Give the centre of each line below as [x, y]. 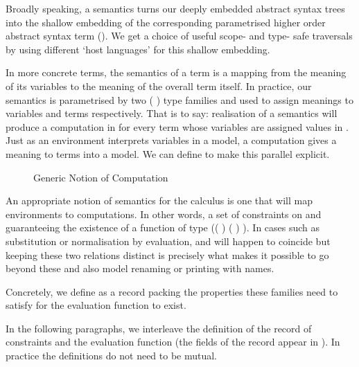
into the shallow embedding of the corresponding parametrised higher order [166, 22]
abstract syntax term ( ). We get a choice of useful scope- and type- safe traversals [179, 36]
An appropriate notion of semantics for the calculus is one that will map [159, 200]
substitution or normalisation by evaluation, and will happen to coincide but [168, 241]
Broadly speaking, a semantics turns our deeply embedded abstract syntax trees [175, 8]
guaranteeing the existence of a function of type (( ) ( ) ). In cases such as [163, 227]
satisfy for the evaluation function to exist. [96, 305]
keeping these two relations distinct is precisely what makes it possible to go [167, 254]
